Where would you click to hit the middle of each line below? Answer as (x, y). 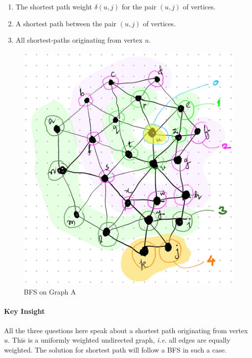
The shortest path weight (54, 6)
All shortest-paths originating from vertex (79, 40)
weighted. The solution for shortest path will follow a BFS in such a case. (115, 349)
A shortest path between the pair (66, 23)
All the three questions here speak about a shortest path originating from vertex (126, 330)
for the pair (139, 6)
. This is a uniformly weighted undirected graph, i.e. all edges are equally (119, 340)
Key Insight (25, 311)
